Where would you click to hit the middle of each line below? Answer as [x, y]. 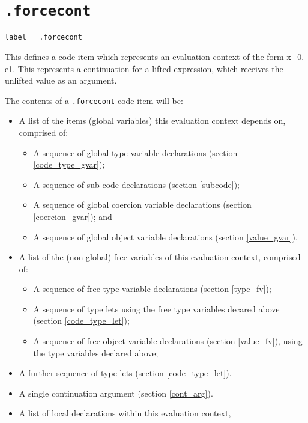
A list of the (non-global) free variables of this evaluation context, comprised [160, 257]
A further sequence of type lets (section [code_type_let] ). [125, 373]
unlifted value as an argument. [61, 80]
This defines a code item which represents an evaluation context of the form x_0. [155, 56]
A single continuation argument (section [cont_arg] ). [116, 393]
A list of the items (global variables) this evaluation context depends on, [152, 120]
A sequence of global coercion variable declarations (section [142, 205]
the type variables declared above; [96, 352]
